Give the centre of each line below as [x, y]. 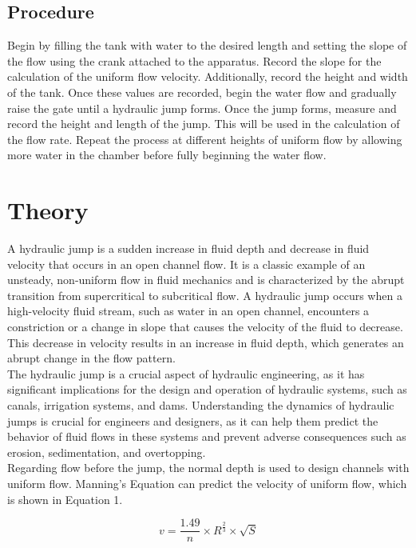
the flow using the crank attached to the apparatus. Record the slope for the [194, 60]
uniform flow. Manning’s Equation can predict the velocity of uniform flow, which [207, 483]
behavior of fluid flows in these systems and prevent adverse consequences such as [207, 436]
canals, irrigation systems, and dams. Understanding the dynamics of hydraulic [201, 405]
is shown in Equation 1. [65, 499]
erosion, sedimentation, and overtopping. [107, 452]
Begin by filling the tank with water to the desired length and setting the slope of [207, 45]
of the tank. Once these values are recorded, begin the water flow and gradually [202, 92]
